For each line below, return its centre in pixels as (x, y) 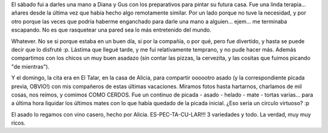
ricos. (18, 123)
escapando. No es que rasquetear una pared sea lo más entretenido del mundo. (111, 30)
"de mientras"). (30, 66)
